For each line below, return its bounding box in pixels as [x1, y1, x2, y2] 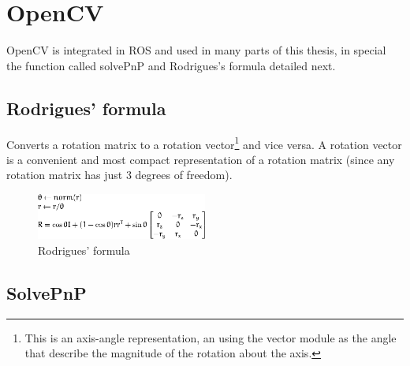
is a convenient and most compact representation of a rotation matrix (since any [6, 151, 395, 167]
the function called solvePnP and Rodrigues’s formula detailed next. [6, 57, 336, 73]
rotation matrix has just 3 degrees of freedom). [6, 166, 233, 183]
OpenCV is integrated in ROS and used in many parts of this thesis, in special [6, 42, 386, 58]
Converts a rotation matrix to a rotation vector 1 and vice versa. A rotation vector [6, 133, 402, 152]
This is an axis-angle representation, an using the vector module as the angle [24, 329, 397, 345]
